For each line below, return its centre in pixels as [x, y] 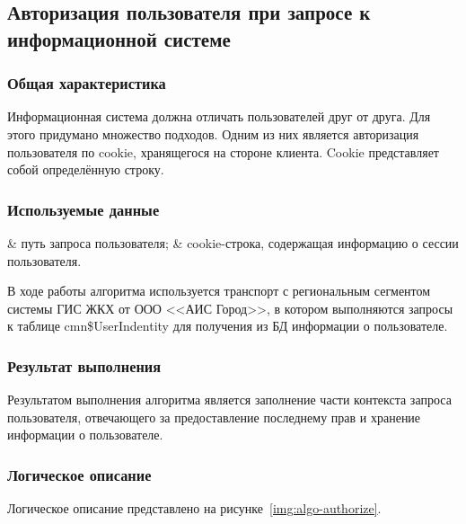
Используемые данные [84, 209]
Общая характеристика [87, 83]
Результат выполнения [84, 365]
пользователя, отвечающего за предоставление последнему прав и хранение [214, 417]
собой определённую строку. [86, 169]
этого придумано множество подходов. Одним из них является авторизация [213, 133]
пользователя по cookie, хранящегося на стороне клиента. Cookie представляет [223, 151]
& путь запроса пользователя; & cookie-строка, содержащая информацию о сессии [233, 242]
